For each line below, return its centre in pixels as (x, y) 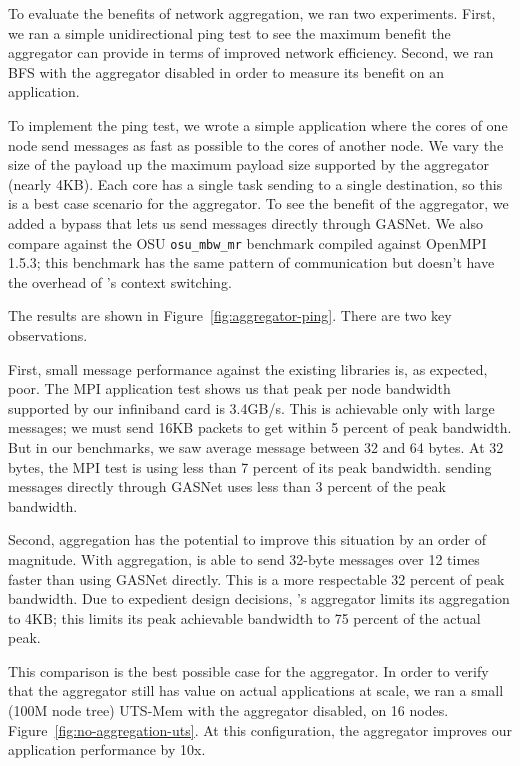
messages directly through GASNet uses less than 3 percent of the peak (227, 486)
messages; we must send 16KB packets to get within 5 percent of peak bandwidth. (260, 427)
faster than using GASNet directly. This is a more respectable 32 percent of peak (256, 578)
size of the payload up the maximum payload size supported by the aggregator (249, 164)
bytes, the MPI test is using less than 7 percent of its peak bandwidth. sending (250, 466)
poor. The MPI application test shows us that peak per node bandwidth (229, 388)
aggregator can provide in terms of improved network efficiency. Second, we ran (251, 52)
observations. (48, 334)
